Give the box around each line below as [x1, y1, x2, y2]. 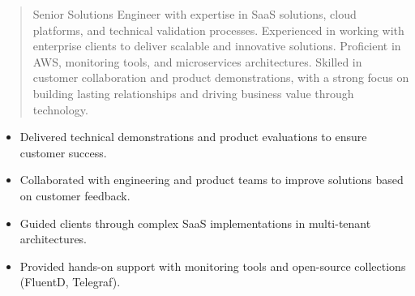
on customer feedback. [19, 187, 130, 204]
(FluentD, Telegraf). [19, 273, 121, 290]
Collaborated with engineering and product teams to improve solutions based [19, 171, 404, 188]
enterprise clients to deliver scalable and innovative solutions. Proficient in [32, 37, 401, 54]
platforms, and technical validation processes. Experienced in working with [32, 21, 404, 38]
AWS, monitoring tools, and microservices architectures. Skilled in [32, 53, 362, 70]
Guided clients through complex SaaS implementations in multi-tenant [19, 214, 371, 231]
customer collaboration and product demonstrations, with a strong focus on [32, 69, 409, 86]
